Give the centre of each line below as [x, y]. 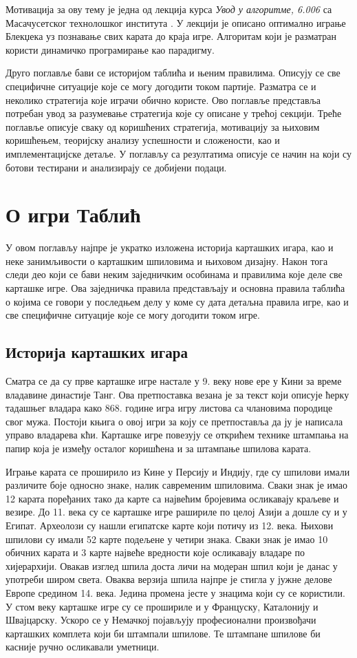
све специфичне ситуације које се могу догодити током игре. [133, 315]
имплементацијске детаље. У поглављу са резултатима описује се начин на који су [179, 153]
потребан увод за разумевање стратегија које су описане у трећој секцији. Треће [174, 113]
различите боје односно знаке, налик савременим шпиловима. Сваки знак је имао [177, 485]
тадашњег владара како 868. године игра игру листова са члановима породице [169, 408]
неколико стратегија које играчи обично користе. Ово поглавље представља [163, 99]
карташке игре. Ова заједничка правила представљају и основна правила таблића [175, 288]
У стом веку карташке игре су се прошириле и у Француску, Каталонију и [162, 606]
